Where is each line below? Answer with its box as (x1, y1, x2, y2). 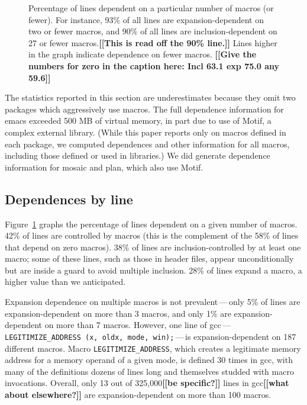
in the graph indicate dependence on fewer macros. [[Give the (28, 48, 257, 60)
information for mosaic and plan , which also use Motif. (5, 160, 203, 173)
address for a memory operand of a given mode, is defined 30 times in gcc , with (5, 353, 293, 366)
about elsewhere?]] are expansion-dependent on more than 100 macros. (5, 388, 272, 400)
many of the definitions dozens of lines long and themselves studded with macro (5, 365, 294, 377)
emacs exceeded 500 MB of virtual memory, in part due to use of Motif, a (5, 114, 272, 127)
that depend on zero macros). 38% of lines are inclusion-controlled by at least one (5, 240, 301, 253)
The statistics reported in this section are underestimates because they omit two (5, 91, 296, 104)
